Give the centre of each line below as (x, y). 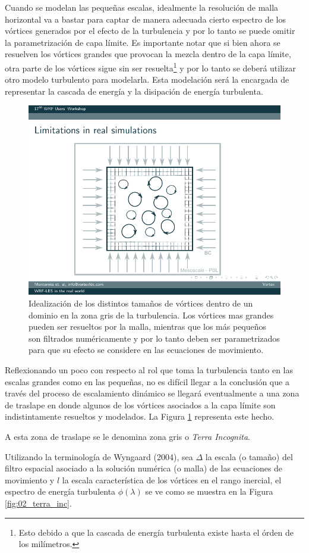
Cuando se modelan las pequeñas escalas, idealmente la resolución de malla (142, 7)
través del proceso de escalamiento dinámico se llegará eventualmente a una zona (152, 393)
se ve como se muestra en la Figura (209, 491)
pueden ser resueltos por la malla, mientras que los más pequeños (148, 327)
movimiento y (30, 479)
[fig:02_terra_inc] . (38, 503)
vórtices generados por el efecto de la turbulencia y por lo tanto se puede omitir (150, 31)
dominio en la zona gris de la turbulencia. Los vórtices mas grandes (151, 315)
